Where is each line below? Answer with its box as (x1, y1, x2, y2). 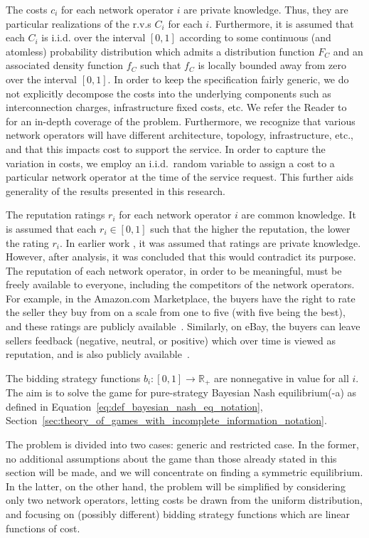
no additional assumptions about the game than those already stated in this (6, 450, 337, 465)
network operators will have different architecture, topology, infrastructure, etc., (6, 127, 353, 142)
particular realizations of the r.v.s (6, 16, 151, 31)
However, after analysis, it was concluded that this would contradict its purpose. (6, 249, 356, 264)
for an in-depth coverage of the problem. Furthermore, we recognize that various (6, 113, 355, 128)
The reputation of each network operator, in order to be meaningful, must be (6, 263, 342, 278)
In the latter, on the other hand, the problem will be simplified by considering (6, 478, 346, 493)
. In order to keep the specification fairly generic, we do (107, 71, 349, 86)
